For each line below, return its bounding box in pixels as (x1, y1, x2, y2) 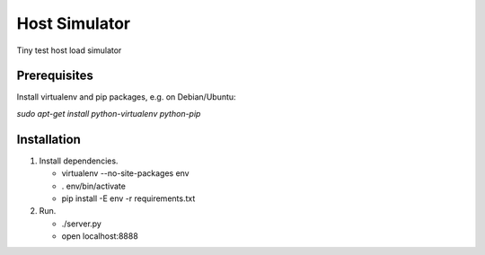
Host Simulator (16, 13, 130, 33)
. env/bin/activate (61, 180, 126, 191)
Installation (16, 131, 81, 147)
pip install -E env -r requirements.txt (61, 193, 196, 204)
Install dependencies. (39, 155, 119, 166)
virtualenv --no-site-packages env (61, 168, 190, 179)
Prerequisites (16, 68, 93, 84)
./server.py (61, 218, 102, 229)
